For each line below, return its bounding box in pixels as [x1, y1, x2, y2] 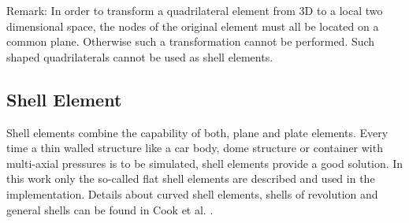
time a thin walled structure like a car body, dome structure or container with [6, 139, 383, 156]
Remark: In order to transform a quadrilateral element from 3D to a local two [6, 2, 383, 18]
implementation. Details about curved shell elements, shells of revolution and [6, 185, 378, 202]
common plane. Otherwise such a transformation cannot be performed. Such [6, 33, 375, 50]
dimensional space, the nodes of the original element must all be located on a [6, 17, 379, 34]
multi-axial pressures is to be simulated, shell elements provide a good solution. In [6, 154, 403, 171]
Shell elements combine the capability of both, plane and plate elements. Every [6, 124, 389, 140]
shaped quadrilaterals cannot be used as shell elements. [6, 48, 273, 65]
